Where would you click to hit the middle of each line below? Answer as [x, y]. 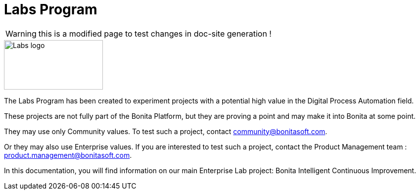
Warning [21, 33]
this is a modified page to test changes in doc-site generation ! [155, 33]
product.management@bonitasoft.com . [68, 155]
